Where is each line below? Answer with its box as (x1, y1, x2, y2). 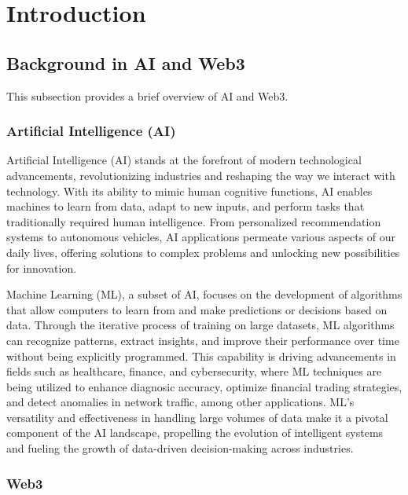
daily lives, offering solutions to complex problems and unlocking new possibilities (6, 244, 400, 260)
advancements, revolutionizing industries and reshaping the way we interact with (6, 167, 395, 183)
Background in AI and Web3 (6, 50, 245, 75)
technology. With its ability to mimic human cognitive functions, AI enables (6, 182, 373, 199)
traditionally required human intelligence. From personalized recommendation (6, 213, 381, 229)
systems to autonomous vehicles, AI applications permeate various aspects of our (6, 229, 396, 245)
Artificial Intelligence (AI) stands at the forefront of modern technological (6, 152, 362, 168)
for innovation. (6, 259, 77, 276)
